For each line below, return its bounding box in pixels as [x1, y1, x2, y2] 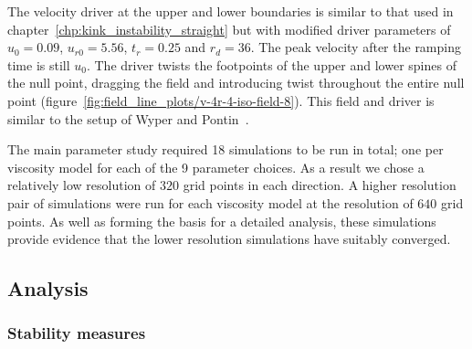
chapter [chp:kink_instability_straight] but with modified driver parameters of [7, 19, 451, 38]
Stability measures [7, 322, 146, 344]
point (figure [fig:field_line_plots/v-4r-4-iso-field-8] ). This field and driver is [7, 90, 435, 110]
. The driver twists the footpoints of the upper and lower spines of [86, 55, 456, 74]
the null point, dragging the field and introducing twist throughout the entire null [7, 73, 465, 92]
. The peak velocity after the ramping [250, 37, 461, 57]
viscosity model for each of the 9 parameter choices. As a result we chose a [7, 157, 425, 176]
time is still [7, 55, 70, 74]
